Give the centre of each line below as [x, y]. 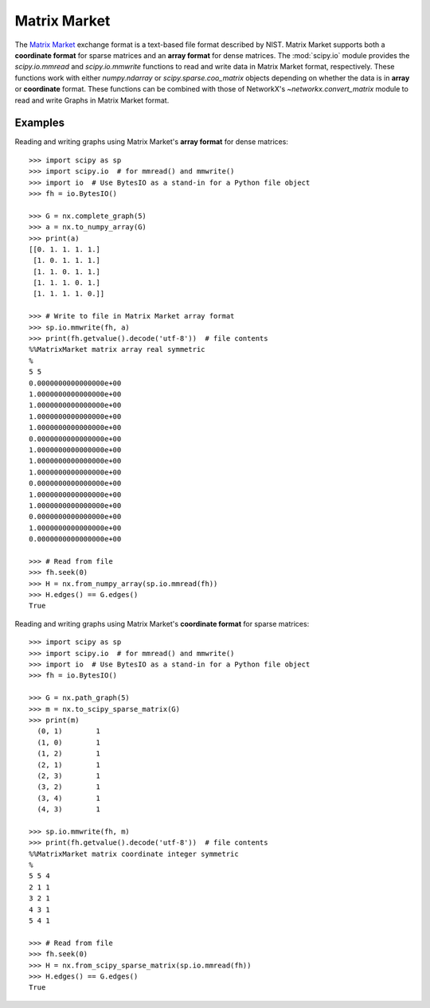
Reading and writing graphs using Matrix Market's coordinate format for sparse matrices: [162, 623]
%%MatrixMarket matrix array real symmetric [117, 350]
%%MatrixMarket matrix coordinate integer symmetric [134, 854]
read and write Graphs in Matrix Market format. [92, 100]
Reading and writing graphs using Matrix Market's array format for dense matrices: [151, 142]
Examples [40, 123]
